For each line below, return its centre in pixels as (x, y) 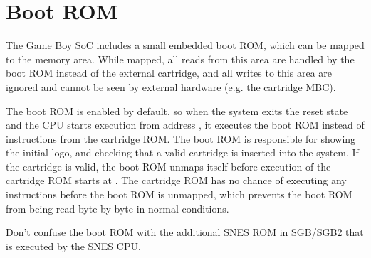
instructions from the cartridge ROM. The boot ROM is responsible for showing (181, 138)
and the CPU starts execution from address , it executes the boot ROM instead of (185, 125)
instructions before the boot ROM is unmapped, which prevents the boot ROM (179, 194)
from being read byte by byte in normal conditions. (117, 208)
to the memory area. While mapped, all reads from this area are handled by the (180, 59)
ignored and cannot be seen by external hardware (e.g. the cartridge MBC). (171, 86)
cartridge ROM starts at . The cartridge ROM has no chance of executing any (176, 180)
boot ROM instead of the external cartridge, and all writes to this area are (169, 73)
